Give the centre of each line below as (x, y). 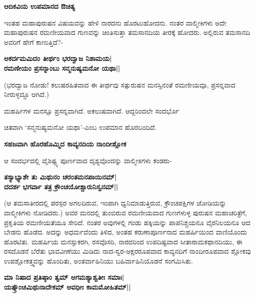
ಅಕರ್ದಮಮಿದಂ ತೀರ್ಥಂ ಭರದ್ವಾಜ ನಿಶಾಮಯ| (58, 58)
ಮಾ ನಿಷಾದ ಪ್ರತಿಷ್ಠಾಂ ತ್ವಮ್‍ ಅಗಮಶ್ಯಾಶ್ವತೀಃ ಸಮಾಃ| (64, 277)
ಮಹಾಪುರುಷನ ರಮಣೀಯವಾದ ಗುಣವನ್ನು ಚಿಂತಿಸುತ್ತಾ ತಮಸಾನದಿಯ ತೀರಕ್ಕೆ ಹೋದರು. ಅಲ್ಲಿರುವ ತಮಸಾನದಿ (127, 32)
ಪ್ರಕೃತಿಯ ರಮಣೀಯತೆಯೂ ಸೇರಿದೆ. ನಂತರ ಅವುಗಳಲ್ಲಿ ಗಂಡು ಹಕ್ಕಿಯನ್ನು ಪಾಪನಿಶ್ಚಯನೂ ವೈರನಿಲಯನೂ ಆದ (127, 222)
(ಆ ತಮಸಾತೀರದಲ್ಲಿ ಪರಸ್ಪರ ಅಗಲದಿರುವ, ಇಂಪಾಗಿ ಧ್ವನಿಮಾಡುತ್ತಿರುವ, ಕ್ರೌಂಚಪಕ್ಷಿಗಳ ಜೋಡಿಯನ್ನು (115, 203)
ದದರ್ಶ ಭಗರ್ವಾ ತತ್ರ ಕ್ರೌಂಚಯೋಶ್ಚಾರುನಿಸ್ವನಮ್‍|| (61, 186)
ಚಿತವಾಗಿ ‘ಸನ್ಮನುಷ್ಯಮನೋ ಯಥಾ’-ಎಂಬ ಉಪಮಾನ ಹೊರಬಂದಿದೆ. (80, 127)
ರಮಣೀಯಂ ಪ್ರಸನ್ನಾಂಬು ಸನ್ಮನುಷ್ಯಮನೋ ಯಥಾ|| (62, 68)
